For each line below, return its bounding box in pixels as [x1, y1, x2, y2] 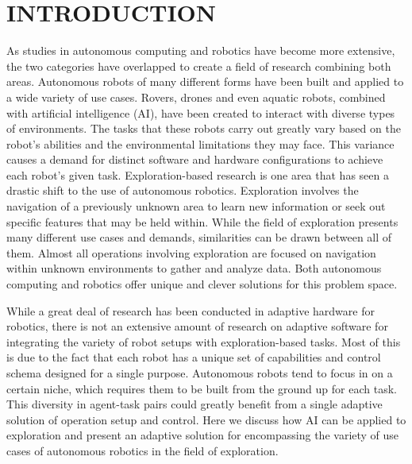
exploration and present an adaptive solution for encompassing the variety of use [6, 427, 399, 443]
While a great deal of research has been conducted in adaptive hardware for [6, 302, 375, 319]
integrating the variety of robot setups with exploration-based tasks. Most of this [6, 333, 401, 350]
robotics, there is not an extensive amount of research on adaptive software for [6, 318, 388, 334]
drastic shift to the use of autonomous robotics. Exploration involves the [6, 182, 359, 199]
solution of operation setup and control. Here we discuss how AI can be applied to [6, 411, 406, 427]
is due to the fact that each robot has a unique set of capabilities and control [6, 349, 381, 365]
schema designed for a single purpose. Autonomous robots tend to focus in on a [6, 365, 393, 381]
